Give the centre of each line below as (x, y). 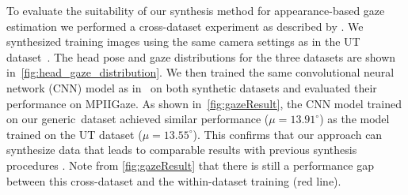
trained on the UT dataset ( (74, 134)
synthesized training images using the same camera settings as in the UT (183, 41)
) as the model (355, 119)
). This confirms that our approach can (288, 134)
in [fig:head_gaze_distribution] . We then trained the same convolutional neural (200, 72)
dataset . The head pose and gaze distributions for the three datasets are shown (201, 56)
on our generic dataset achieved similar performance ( (138, 119)
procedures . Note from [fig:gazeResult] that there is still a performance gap (190, 165)
